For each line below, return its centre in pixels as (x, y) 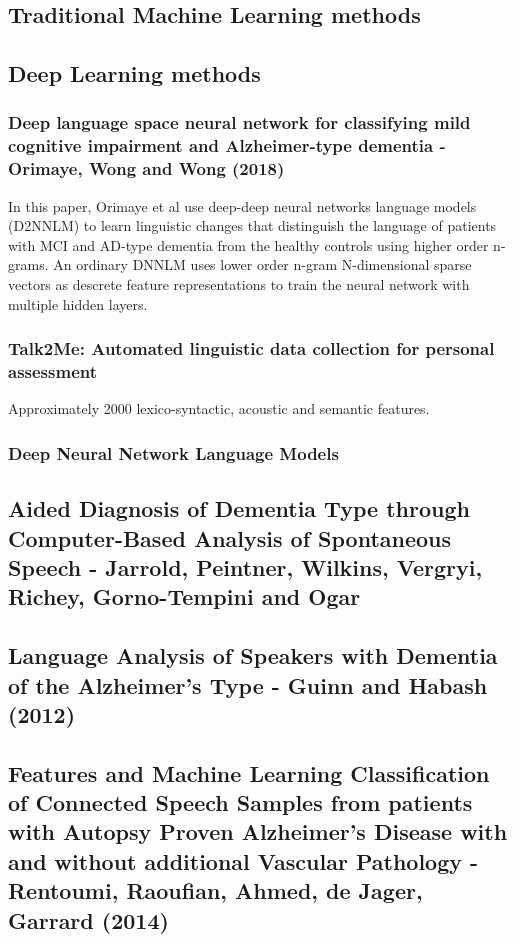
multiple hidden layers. (78, 303)
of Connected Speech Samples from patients (240, 802)
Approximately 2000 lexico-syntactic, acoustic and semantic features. (219, 408)
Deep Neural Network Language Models (173, 452)
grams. (28, 264)
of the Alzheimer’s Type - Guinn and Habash (248, 684)
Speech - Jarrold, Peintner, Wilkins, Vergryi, (245, 566)
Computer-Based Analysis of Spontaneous (230, 537)
